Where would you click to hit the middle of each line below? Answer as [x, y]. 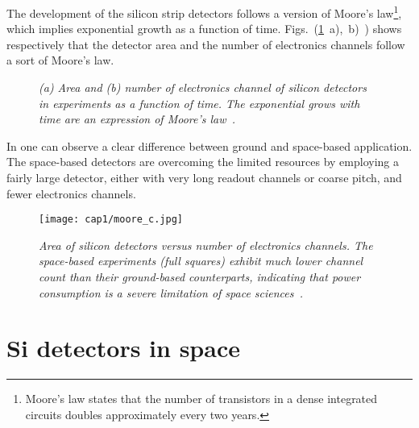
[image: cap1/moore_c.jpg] [111, 220]
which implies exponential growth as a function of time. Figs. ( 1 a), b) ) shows [204, 29]
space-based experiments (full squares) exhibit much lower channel [201, 261]
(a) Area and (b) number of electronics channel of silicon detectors [203, 87]
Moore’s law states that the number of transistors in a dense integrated [201, 399]
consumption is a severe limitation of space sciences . [171, 292]
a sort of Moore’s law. [60, 60]
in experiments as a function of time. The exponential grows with [199, 103]
